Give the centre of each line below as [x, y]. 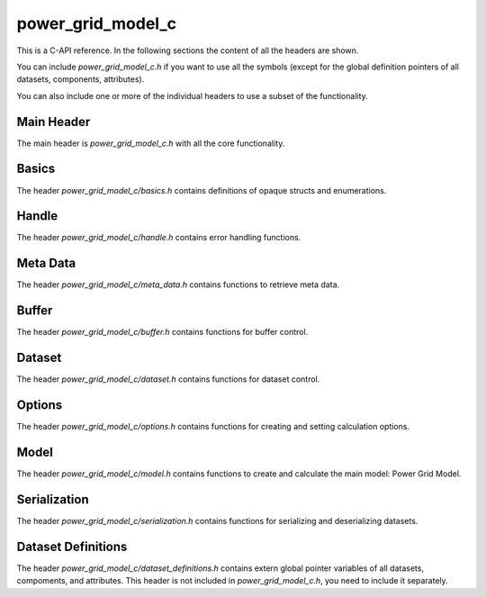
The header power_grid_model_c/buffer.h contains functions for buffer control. [162, 332]
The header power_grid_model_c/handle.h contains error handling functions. [159, 238]
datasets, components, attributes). [81, 79]
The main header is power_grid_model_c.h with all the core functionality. [151, 143]
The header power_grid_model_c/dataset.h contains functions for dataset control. [168, 379]
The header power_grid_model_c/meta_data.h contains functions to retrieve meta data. [178, 285]
